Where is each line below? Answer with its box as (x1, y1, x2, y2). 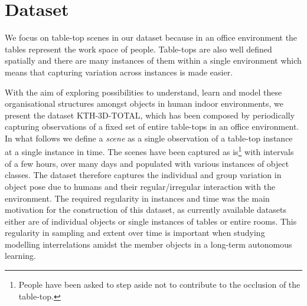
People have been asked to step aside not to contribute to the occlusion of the (18, 278, 301, 291)
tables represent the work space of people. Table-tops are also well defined (5, 42, 272, 55)
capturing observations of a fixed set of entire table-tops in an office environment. (5, 120, 299, 133)
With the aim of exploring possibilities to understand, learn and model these (5, 85, 282, 98)
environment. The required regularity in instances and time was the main (5, 192, 270, 204)
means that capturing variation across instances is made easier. (5, 65, 233, 78)
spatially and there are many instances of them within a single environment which (5, 54, 302, 67)
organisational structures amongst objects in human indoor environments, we (5, 97, 284, 110)
